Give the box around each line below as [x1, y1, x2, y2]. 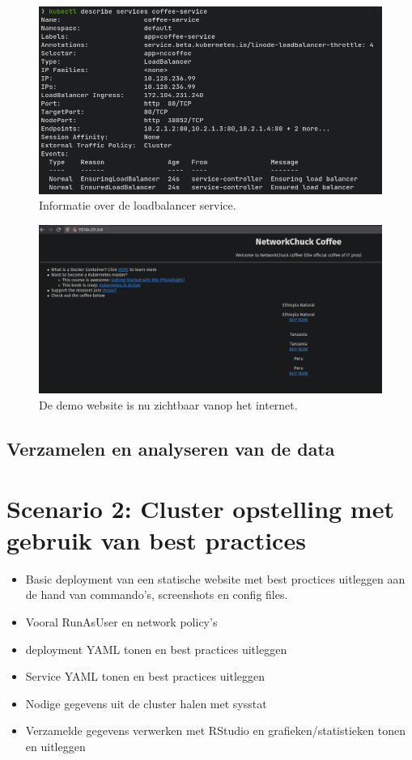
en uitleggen [25, 737, 86, 754]
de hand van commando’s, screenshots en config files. [25, 586, 288, 603]
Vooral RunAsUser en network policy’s [25, 613, 218, 630]
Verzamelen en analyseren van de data [6, 436, 335, 461]
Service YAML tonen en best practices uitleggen [25, 668, 265, 685]
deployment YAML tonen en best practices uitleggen [25, 640, 287, 657]
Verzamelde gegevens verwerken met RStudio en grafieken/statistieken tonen [25, 722, 406, 739]
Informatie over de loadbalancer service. [39, 197, 236, 214]
